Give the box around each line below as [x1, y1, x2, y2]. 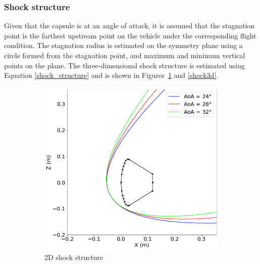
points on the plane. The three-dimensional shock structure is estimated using [4, 60, 245, 70]
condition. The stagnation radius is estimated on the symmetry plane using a [4, 40, 243, 51]
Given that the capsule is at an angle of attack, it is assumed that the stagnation [4, 20, 255, 31]
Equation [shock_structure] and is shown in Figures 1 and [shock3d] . [4, 70, 219, 80]
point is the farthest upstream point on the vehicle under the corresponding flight [4, 30, 256, 40]
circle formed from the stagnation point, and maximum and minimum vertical [4, 50, 245, 60]
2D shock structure [44, 251, 103, 262]
